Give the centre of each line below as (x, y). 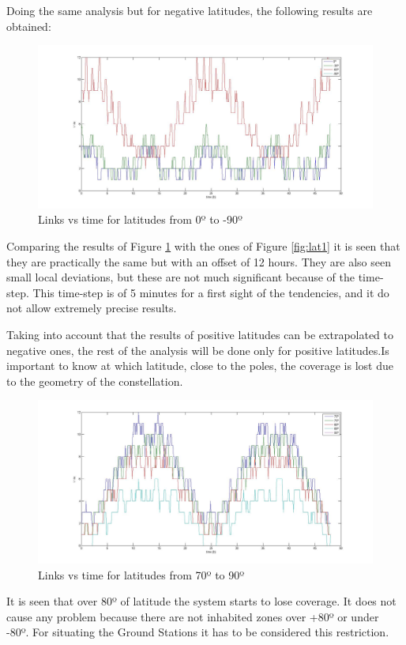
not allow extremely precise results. (92, 308)
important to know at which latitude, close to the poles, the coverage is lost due (200, 366)
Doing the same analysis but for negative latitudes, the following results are (190, 10)
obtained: (29, 26)
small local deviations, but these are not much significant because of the (181, 277)
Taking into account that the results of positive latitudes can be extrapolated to (200, 334)
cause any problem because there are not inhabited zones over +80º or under (193, 616)
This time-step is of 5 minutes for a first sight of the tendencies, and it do (211, 292)
